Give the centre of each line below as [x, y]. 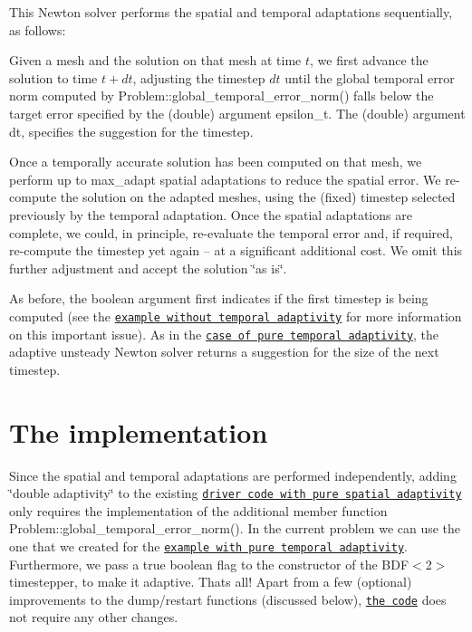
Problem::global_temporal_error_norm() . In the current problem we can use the [235, 528]
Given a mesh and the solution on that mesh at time [155, 60]
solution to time [53, 77]
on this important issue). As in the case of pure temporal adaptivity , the [224, 334]
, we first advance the [369, 60]
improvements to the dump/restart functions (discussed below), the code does [228, 599]
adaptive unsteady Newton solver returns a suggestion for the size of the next [224, 352]
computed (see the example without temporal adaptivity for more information [236, 316]
